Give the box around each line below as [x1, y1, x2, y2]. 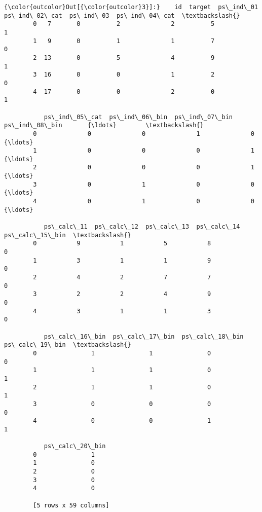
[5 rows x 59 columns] [33, 501, 109, 509]
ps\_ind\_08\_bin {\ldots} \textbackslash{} [4, 122, 204, 129]
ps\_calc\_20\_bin [44, 443, 106, 450]
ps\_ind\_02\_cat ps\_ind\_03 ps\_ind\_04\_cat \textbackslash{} [4, 12, 240, 19]
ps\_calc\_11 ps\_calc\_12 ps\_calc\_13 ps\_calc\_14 [44, 223, 240, 231]
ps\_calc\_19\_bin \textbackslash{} [4, 341, 131, 349]
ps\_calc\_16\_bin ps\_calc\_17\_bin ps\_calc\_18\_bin [44, 333, 244, 340]
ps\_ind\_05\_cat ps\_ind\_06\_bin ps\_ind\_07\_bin [44, 113, 233, 121]
